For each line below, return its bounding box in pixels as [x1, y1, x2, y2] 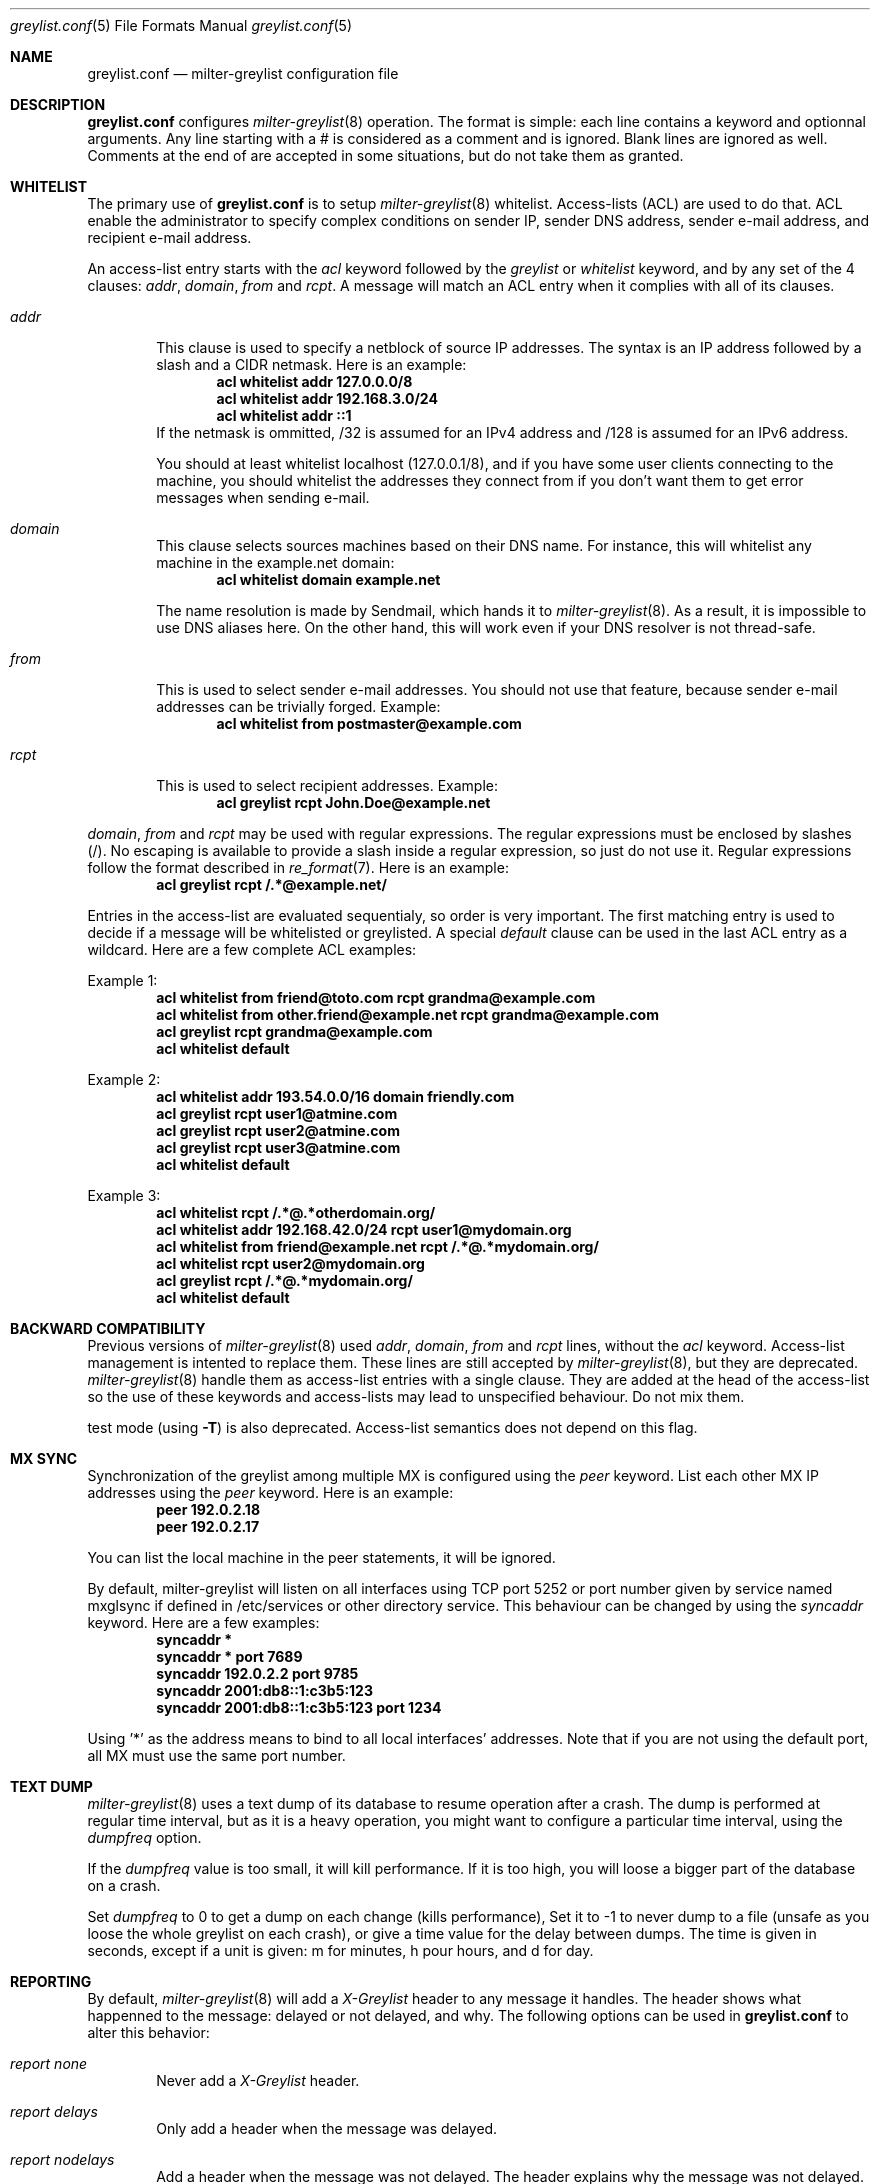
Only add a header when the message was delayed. [156, 2120, 498, 2137]
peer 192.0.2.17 [156, 1518, 260, 1535]
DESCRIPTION [10, 96, 106, 113]
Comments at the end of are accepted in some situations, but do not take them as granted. [87, 147, 684, 164]
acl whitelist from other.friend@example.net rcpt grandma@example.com [156, 1006, 659, 1023]
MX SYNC [10, 1450, 78, 1467]
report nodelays [10, 2151, 115, 2168]
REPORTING [10, 1973, 92, 1990]
